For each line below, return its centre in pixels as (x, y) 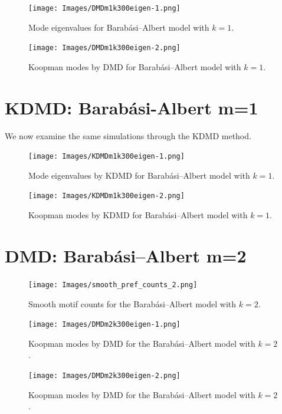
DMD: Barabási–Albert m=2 (126, 255)
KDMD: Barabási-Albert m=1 (132, 107)
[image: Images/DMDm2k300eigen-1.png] (104, 325)
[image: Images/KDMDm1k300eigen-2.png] (106, 196)
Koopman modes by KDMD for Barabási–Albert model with (138, 215)
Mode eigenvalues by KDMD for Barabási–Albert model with (139, 175)
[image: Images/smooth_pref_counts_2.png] (113, 285)
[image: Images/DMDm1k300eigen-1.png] (104, 8)
